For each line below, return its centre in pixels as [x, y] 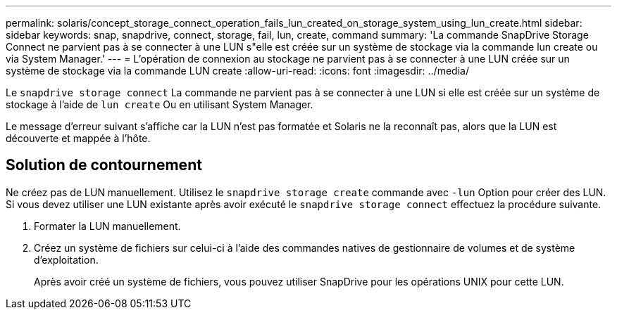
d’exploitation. [66, 259]
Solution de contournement [104, 165]
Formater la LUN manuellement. [107, 226]
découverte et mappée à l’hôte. [78, 138]
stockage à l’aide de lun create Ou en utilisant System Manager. [160, 104]
